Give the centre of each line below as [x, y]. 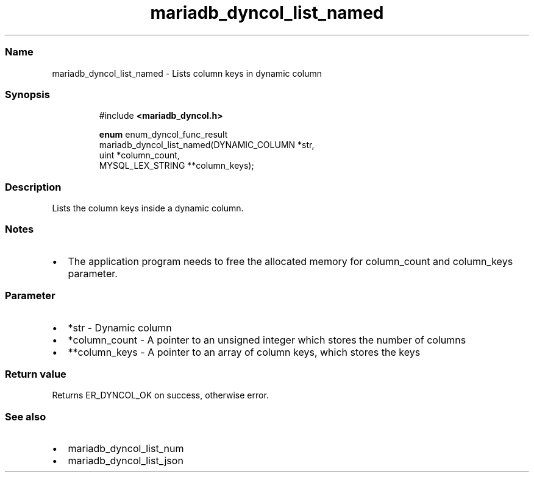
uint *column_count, [139, 155]
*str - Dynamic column [120, 327]
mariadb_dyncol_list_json [126, 461]
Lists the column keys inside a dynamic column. [148, 208]
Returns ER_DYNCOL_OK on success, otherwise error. [160, 395]
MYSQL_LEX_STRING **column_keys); [176, 166]
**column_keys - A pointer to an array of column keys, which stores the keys [244, 352]
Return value [36, 374]
